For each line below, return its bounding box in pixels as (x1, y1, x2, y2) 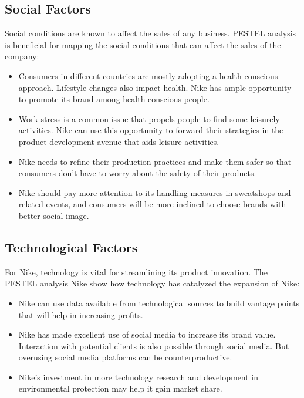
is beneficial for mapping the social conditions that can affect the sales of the (5, 38, 281, 50)
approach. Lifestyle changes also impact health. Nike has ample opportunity (18, 81, 292, 93)
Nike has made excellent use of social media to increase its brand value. (18, 328, 276, 340)
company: (5, 50, 39, 62)
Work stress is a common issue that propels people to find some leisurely (18, 112, 280, 124)
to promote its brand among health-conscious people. (18, 93, 210, 105)
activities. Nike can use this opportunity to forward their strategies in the (18, 124, 283, 136)
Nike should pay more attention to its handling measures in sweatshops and (18, 186, 291, 198)
